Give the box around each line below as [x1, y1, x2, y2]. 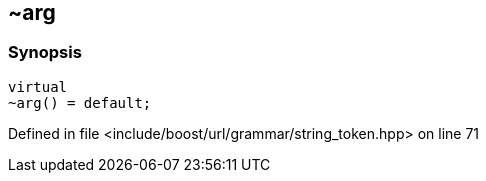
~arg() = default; [8, 94, 152, 111]
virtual [8, 78, 68, 95]
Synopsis [8, 42, 82, 63]
